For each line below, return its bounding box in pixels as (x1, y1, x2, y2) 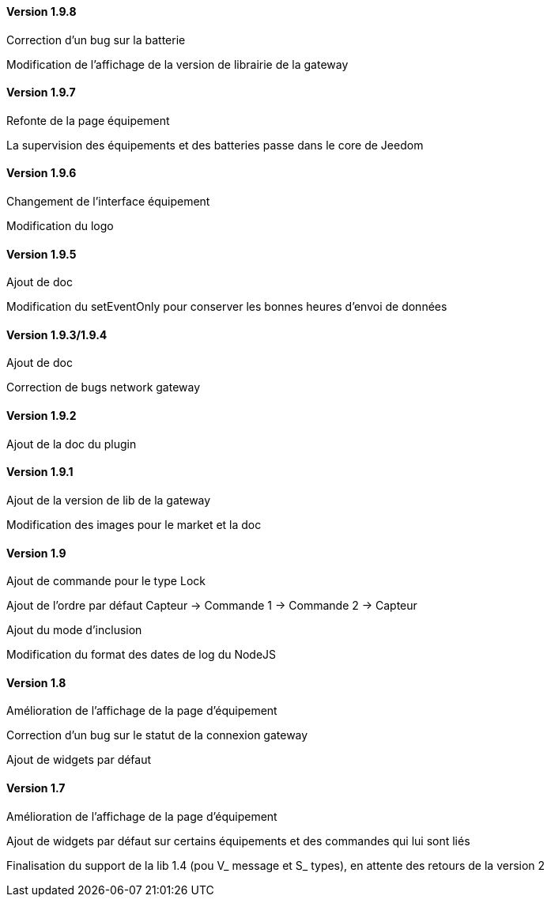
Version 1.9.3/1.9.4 (6, 327, 108, 342)
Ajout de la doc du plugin (6, 436, 137, 451)
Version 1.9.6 (6, 166, 77, 180)
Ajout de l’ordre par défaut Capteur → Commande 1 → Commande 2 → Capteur (6, 599, 417, 613)
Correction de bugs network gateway (6, 380, 201, 395)
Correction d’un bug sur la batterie (6, 32, 186, 47)
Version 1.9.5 (6, 247, 77, 261)
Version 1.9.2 (6, 409, 77, 423)
